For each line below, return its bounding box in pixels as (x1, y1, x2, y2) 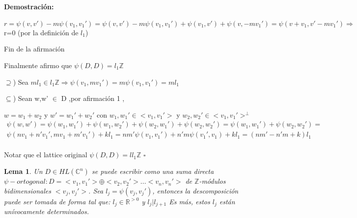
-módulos (199, 176, 226, 186)
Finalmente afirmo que (4, 60, 72, 70)
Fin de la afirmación (4, 44, 65, 54)
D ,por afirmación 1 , (61, 93, 125, 103)
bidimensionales (4, 185, 51, 195)
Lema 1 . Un (4, 166, 43, 176)
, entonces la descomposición (152, 185, 239, 195)
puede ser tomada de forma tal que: (4, 196, 110, 206)
